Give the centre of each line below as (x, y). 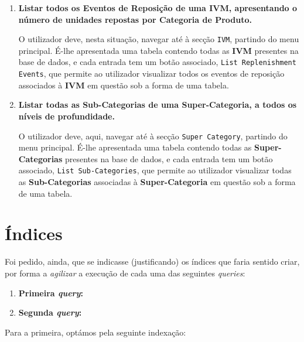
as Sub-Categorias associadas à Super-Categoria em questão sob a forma (157, 182)
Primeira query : (51, 293)
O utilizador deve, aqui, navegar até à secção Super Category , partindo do (153, 136)
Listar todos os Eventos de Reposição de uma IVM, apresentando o (158, 8)
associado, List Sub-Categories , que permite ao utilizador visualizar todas (155, 170)
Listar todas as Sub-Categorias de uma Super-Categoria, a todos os (158, 105)
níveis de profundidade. (66, 116)
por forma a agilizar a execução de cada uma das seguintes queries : (125, 273)
